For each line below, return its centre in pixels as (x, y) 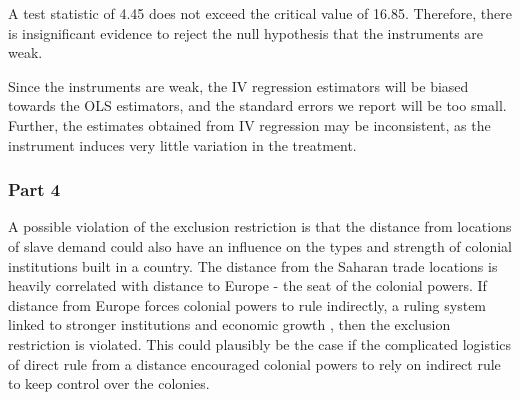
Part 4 (34, 189)
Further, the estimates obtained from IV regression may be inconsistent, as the (249, 124)
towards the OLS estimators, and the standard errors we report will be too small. (257, 105)
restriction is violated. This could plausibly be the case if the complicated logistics (260, 343)
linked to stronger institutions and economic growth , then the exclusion (229, 324)
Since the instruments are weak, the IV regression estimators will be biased (238, 85)
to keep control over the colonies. (109, 383)
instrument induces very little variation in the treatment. (182, 144)
